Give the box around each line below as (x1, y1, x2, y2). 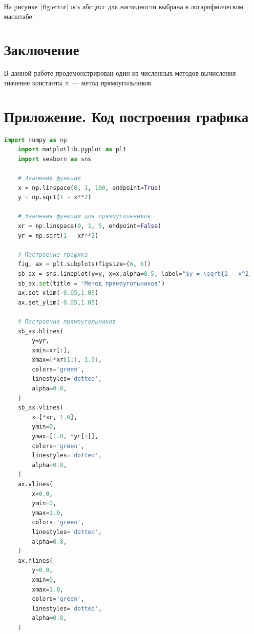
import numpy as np (4, 136, 67, 143)
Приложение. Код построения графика (4, 106, 249, 126)
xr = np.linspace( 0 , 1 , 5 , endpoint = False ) (18, 222, 162, 229)
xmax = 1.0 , (32, 586, 63, 593)
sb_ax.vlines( (18, 404, 63, 411)
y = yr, (32, 337, 50, 345)
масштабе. (4, 11, 34, 21)
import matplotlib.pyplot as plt (18, 146, 127, 153)
